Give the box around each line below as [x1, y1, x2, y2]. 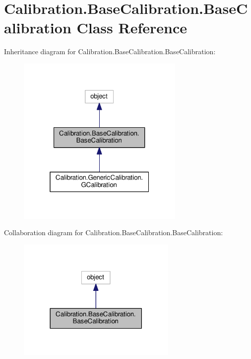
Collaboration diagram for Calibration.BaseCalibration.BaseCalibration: [4, 227, 223, 238]
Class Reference [76, 17, 187, 38]
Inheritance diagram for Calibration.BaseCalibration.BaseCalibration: [4, 46, 216, 57]
